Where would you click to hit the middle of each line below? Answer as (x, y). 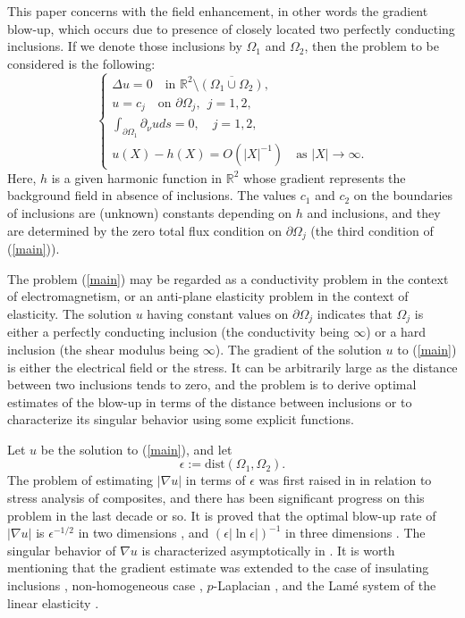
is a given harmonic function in (137, 177)
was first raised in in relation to (345, 480)
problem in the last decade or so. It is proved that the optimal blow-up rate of (222, 515)
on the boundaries (403, 195)
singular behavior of (62, 550)
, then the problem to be (372, 46)
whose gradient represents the (325, 177)
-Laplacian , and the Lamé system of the (325, 585)
